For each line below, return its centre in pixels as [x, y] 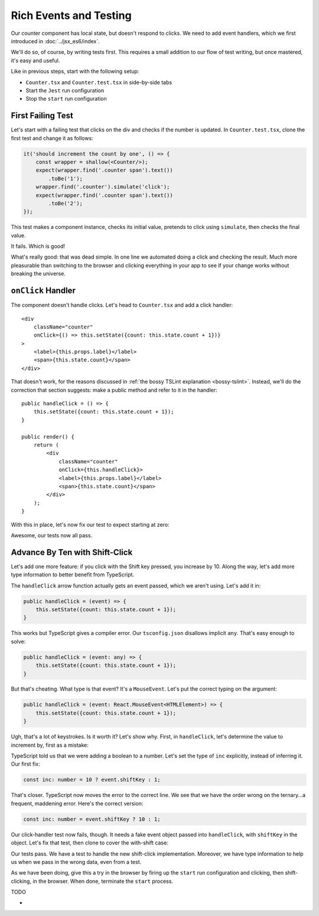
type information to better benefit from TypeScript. [73, 575]
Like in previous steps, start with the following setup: [75, 72]
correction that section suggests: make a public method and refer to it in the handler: [114, 390]
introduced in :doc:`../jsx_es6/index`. [55, 41]
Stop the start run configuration [66, 99]
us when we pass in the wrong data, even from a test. [76, 862]
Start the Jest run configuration [65, 90]
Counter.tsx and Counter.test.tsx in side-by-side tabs [99, 82]
